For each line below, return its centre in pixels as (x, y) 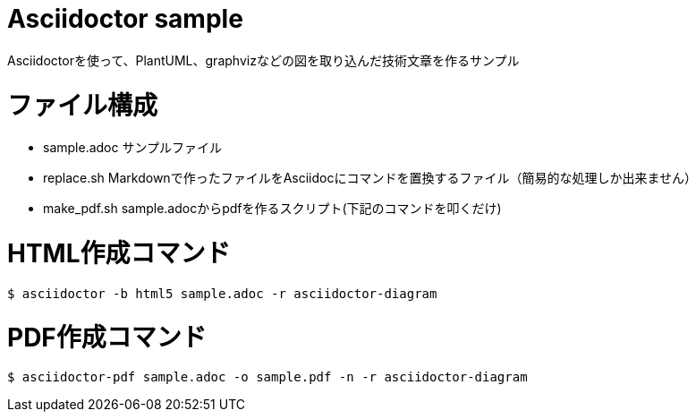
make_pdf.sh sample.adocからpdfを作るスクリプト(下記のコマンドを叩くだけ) (272, 209)
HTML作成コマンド (119, 253)
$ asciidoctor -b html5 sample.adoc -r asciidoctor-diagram (222, 293)
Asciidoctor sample (125, 19)
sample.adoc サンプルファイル (133, 148)
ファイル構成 (83, 105)
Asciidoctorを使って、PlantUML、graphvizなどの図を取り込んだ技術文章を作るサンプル (263, 60)
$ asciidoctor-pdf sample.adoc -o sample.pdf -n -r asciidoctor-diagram (267, 377)
